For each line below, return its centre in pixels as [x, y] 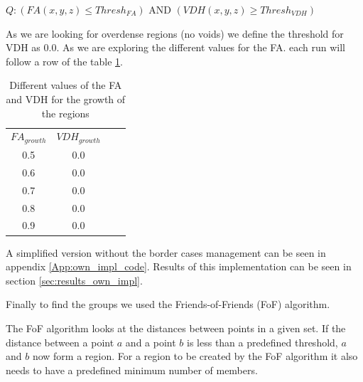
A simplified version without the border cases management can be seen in [166, 252]
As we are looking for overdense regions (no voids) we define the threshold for [175, 33]
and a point [151, 342]
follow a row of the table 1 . [64, 61]
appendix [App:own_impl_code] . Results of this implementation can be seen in [179, 266]
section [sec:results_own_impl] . [74, 280]
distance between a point [60, 342]
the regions [65, 113]
